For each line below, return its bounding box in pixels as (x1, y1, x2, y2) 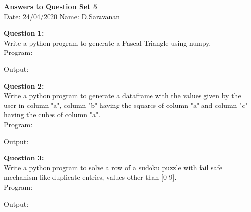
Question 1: (4, 28, 44, 38)
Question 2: (4, 80, 44, 91)
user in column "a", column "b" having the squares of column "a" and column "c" (4, 100, 248, 110)
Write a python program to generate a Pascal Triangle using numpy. (4, 37, 211, 48)
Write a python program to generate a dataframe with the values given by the (4, 90, 241, 101)
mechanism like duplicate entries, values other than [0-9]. (4, 172, 177, 182)
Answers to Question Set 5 (4, 1, 97, 11)
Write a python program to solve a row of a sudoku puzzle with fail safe (4, 162, 222, 172)
